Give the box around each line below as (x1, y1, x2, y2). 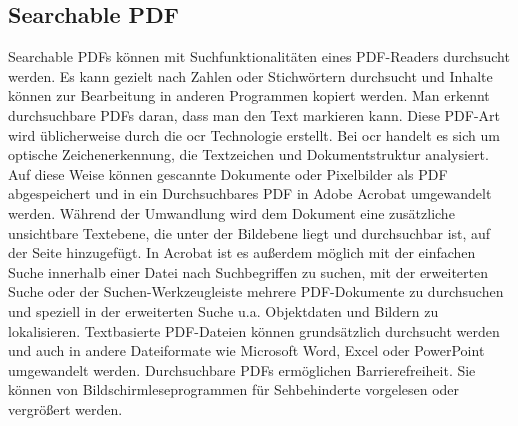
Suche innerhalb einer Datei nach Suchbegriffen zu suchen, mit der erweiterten (8, 261, 489, 282)
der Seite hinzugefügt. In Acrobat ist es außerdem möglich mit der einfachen (8, 242, 476, 263)
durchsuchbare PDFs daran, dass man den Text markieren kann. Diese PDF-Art (8, 104, 500, 125)
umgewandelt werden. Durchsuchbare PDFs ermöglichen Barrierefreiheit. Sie (8, 359, 476, 380)
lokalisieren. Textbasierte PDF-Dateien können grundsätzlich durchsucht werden (8, 320, 500, 341)
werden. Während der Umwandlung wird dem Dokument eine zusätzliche (8, 202, 455, 223)
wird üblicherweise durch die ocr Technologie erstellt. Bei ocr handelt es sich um (8, 124, 500, 145)
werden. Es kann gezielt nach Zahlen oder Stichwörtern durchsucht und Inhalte (8, 65, 493, 86)
